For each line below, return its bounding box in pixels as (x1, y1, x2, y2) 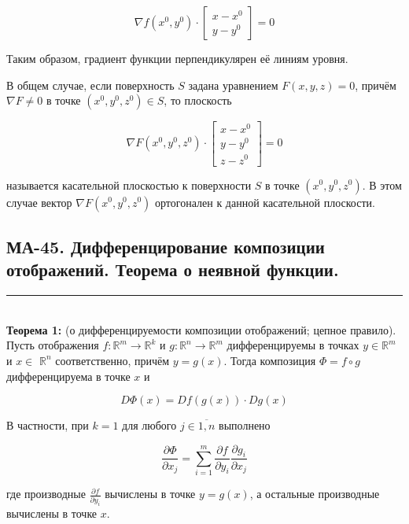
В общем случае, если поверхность (6, 76, 175, 93)
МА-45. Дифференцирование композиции (6, 234, 325, 258)
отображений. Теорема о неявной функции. (6, 257, 339, 282)
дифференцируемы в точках (227, 337, 359, 353)
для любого (122, 417, 177, 434)
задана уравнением (188, 76, 278, 93)
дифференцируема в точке (6, 367, 131, 384)
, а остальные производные (249, 485, 380, 502)
